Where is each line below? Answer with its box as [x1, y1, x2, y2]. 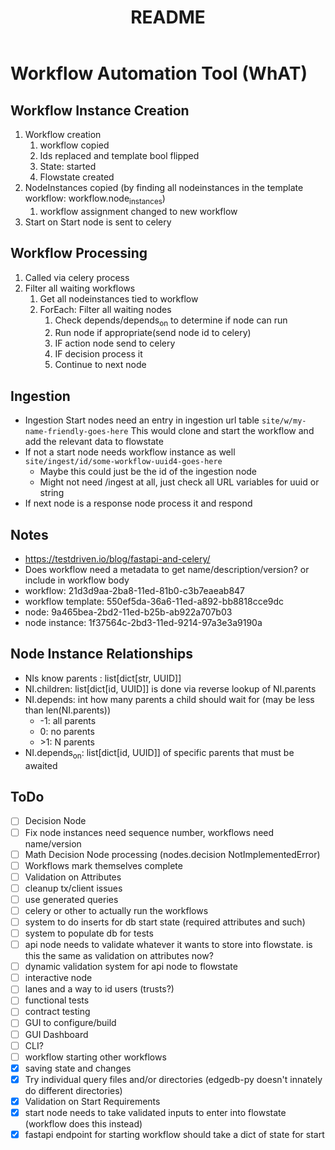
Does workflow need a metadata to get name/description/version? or [24, 564, 310, 576]
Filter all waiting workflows [24, 282, 136, 294]
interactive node [24, 972, 93, 984]
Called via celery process [24, 271, 130, 283]
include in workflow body [24, 574, 130, 586]
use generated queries [24, 893, 119, 905]
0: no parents [39, 725, 95, 737]
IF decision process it [54, 348, 143, 360]
